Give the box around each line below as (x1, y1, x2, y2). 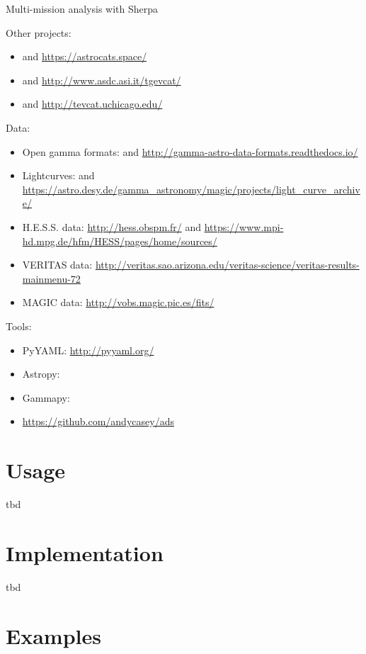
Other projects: (6, 25, 72, 40)
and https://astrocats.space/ (22, 49, 147, 64)
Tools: (6, 318, 32, 333)
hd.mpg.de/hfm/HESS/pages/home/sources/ (22, 233, 217, 248)
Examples (6, 621, 101, 650)
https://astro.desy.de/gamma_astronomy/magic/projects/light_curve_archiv (22, 181, 360, 196)
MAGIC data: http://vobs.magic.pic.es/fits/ (22, 295, 215, 310)
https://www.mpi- (204, 219, 284, 234)
